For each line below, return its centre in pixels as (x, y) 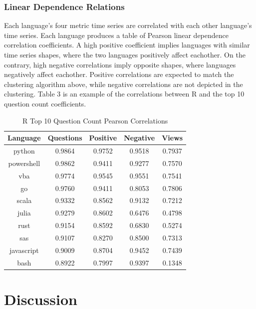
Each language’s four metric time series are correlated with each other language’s (128, 25)
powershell (24, 163)
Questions (65, 138)
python (24, 150)
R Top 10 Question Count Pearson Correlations (95, 120)
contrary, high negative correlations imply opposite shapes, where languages (120, 64)
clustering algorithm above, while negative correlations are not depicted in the (124, 84)
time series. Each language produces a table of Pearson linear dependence (117, 35)
